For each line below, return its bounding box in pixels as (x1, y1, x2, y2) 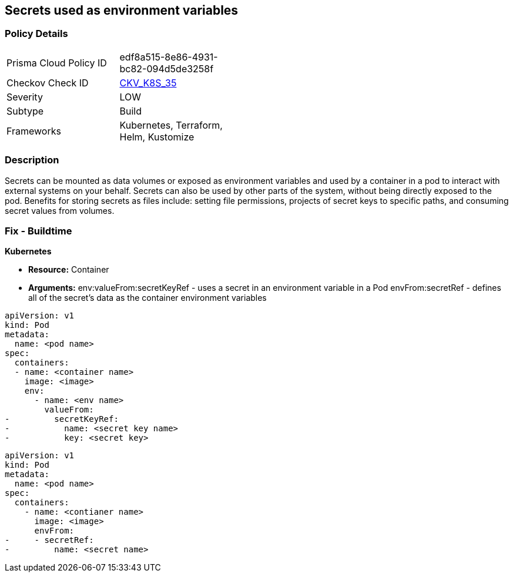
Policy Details (5, 28, 68, 40)
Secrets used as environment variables (5, 3, 239, 18)
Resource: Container (28, 264, 109, 275)
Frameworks (6, 125, 61, 137)
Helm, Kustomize (119, 130, 195, 143)
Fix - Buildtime (5, 224, 72, 237)
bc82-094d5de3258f (119, 62, 214, 75)
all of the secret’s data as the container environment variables (28, 293, 267, 303)
